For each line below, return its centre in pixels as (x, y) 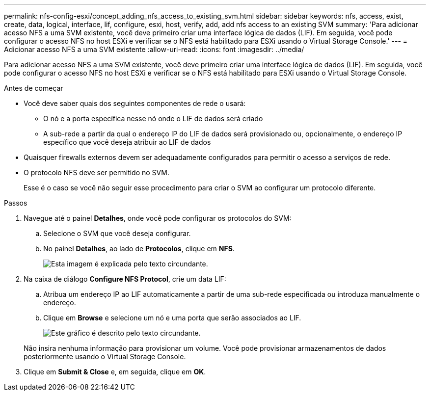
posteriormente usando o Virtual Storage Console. (105, 356)
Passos (16, 203)
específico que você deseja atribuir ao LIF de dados (127, 142)
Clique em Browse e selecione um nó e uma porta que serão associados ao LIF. (172, 318)
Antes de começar (34, 88)
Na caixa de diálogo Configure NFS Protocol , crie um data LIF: (125, 279)
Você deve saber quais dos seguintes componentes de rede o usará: (135, 103)
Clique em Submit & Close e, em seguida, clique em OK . (115, 372)
